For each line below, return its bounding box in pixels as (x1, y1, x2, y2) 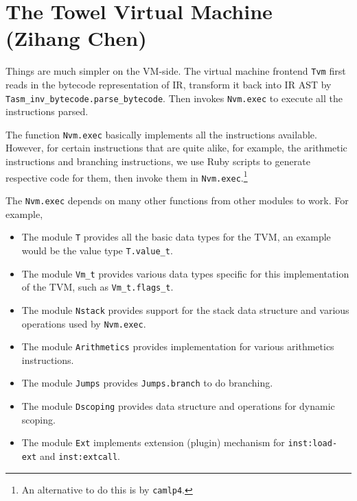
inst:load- (288, 439, 338, 449)
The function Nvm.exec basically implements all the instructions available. (5, 127, 317, 141)
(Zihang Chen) (5, 24, 147, 52)
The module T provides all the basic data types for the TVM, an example (21, 230, 331, 244)
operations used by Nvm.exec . (21, 316, 146, 330)
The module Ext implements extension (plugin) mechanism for (21, 435, 285, 450)
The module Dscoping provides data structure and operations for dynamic (21, 399, 335, 413)
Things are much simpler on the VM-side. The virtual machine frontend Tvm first (5, 64, 346, 78)
